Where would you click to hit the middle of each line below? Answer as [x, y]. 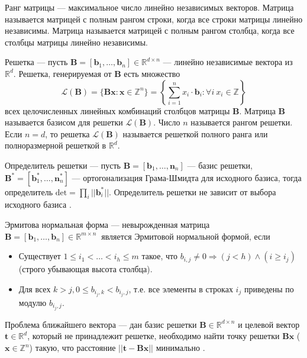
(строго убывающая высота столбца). [85, 269]
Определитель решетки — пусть [63, 165]
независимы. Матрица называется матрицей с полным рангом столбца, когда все [150, 30]
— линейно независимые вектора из [228, 62]
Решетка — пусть [36, 62]
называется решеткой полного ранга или [195, 133]
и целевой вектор [269, 324]
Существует [40, 256]
